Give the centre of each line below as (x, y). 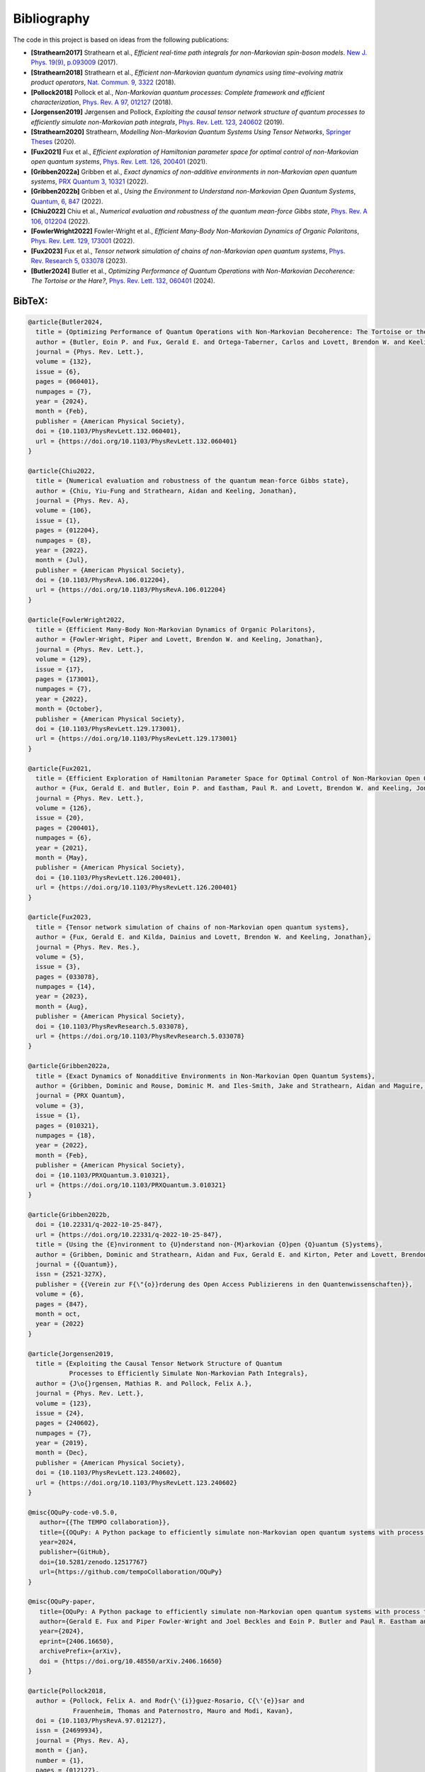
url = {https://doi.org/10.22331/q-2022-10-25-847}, (129, 1234)
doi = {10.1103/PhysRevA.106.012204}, (103, 580)
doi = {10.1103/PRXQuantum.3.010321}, (103, 1175)
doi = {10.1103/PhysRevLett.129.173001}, (109, 729)
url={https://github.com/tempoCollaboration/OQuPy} (131, 1572)
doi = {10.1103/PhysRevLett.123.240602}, (109, 1473)
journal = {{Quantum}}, (77, 1264)
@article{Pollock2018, (67, 1691)
